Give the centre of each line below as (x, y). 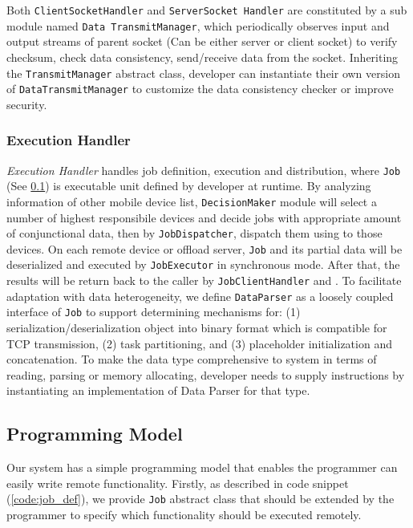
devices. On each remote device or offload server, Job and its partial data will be (204, 248)
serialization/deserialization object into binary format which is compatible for (197, 328)
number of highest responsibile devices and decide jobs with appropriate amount (204, 217)
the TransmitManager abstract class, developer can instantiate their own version (203, 73)
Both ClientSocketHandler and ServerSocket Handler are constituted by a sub (207, 10)
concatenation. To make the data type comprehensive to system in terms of (192, 359)
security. (27, 104)
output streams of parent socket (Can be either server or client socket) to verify (202, 41)
